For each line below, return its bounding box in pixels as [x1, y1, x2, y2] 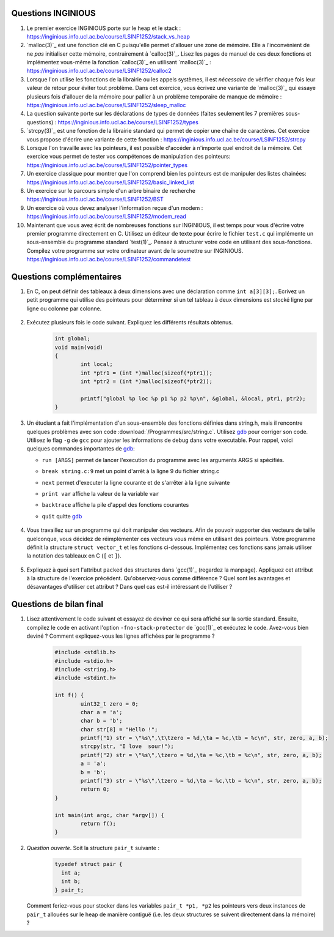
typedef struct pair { [54, 860, 123, 868]
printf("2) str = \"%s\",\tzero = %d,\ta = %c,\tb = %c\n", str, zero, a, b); [80, 752, 322, 758]
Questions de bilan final [11, 599, 104, 610]
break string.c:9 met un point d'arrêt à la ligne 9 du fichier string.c [42, 468, 220, 475]
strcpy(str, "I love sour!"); [80, 743, 174, 750]
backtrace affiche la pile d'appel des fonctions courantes [42, 501, 189, 509]
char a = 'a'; [80, 709, 123, 715]
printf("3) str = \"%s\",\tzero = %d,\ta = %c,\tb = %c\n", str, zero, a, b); [80, 777, 322, 785]
